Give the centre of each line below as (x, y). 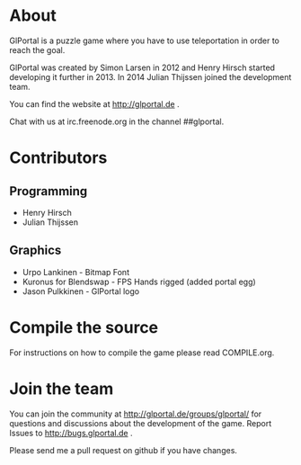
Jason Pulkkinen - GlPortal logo (81, 291)
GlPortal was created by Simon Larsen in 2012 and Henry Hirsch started (142, 67)
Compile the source (84, 327)
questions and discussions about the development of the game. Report (141, 423)
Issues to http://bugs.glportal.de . (71, 433)
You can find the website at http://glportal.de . (94, 103)
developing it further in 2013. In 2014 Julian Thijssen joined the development (150, 76)
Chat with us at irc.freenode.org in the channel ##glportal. (117, 121)
